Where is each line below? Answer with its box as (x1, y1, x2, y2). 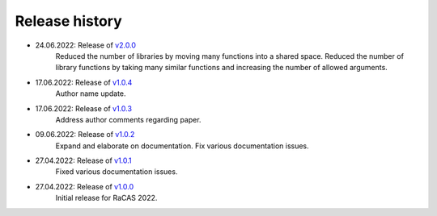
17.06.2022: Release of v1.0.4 (35, 77, 133, 87)
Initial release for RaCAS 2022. (55, 193, 158, 203)
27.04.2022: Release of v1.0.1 (35, 156, 132, 165)
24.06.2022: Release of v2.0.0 (35, 40, 137, 50)
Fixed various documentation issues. (55, 167, 178, 177)
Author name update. (55, 89, 126, 98)
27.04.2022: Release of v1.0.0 (35, 181, 134, 191)
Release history (15, 12, 123, 30)
